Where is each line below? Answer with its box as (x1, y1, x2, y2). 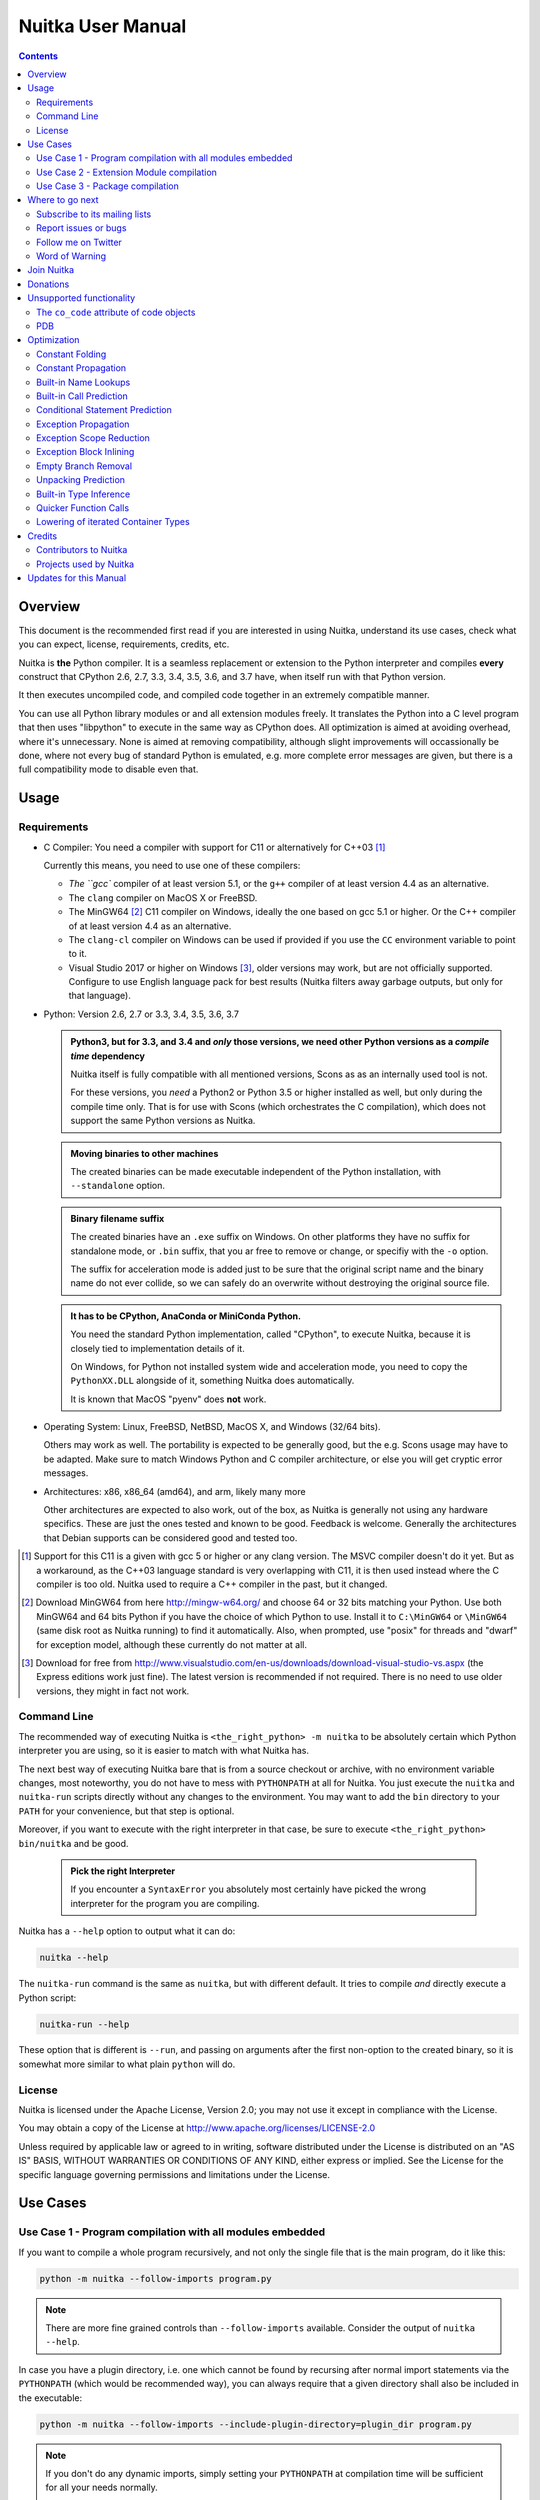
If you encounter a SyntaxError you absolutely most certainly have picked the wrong (70, 1883, 427, 1895)
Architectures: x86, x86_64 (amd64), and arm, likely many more (43, 1485, 306, 1497)
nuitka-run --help (39, 2018, 130, 2030)
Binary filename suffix (70, 1212, 165, 1224)
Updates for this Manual (27, 572, 127, 584)
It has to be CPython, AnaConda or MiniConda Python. (70, 1310, 302, 1322)
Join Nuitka (27, 264, 75, 276)
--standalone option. (70, 1180, 165, 1192)
